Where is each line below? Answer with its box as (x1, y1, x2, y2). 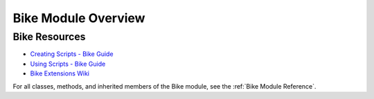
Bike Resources (12, 30, 86, 43)
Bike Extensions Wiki (30, 69, 90, 78)
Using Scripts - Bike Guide (30, 60, 106, 68)
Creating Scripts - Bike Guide (30, 50, 114, 58)
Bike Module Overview (12, 10, 145, 26)
